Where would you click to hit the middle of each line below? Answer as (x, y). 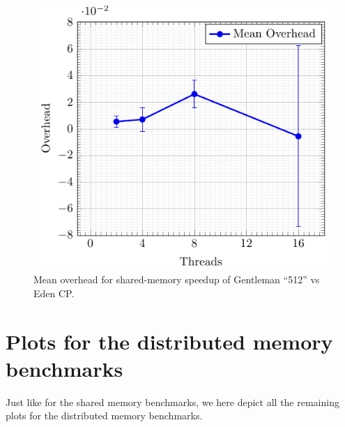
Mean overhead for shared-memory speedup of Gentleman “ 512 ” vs (177, 279)
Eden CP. (54, 293)
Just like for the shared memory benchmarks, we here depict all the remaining (172, 402)
